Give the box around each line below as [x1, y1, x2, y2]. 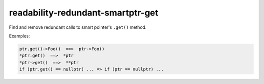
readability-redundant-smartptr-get [9, 7, 158, 18]
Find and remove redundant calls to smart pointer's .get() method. [9, 24, 147, 30]
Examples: [9, 33, 30, 39]
